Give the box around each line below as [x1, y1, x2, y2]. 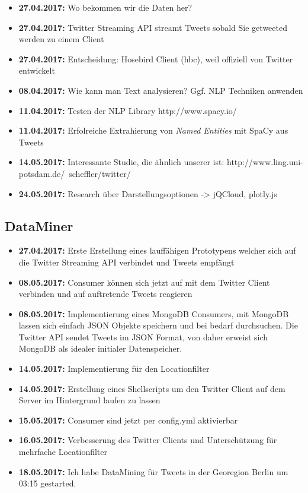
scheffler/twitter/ [69, 167, 131, 179]
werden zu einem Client [18, 33, 104, 45]
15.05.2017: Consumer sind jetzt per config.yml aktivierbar [18, 413, 238, 426]
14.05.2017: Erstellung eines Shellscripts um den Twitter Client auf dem [18, 382, 285, 394]
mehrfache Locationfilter [18, 445, 108, 458]
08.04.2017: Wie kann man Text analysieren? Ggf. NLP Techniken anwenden [18, 84, 303, 96]
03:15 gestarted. [18, 477, 76, 489]
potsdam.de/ [18, 167, 65, 179]
